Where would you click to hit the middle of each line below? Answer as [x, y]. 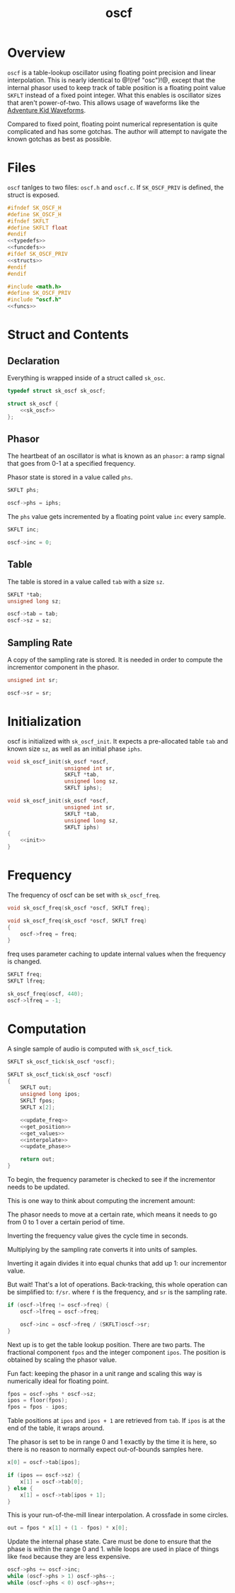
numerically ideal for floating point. [58, 1381]
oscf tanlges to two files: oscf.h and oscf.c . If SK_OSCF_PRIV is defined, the [116, 187]
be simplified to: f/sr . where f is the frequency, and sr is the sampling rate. [117, 1292]
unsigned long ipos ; [50, 1094]
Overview [36, 53]
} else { [20, 1488]
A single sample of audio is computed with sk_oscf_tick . [90, 1049]
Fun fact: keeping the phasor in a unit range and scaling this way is [105, 1373]
